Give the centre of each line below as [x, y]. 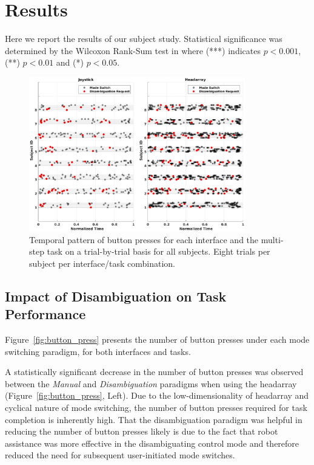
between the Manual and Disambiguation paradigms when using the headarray [151, 383]
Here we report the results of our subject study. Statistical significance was [144, 39]
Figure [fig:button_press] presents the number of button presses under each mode [157, 339]
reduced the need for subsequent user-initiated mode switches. [120, 455]
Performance [45, 314]
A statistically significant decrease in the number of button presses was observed [154, 372]
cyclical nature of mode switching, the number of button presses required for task [156, 408]
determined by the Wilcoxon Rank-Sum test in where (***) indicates [133, 50]
